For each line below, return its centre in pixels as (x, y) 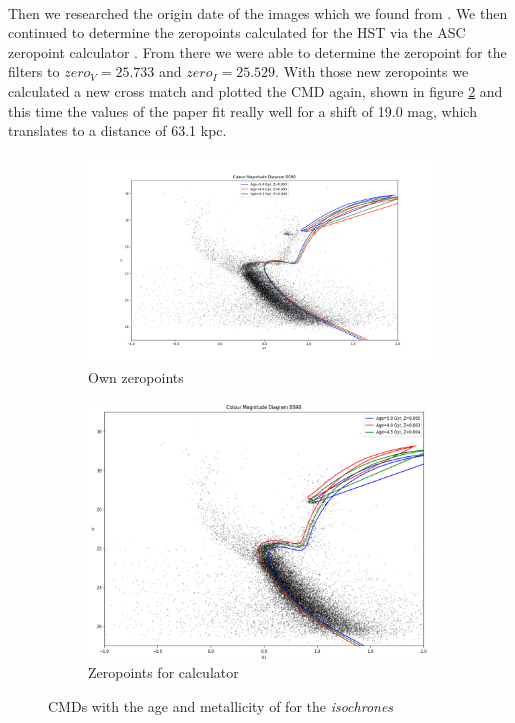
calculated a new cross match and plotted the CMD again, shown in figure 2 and (255, 90)
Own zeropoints (136, 376)
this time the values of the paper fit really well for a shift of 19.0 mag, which (242, 110)
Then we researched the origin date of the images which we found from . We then (258, 12)
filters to (34, 71)
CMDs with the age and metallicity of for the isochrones (221, 705)
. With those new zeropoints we (372, 71)
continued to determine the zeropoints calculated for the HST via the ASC (237, 32)
